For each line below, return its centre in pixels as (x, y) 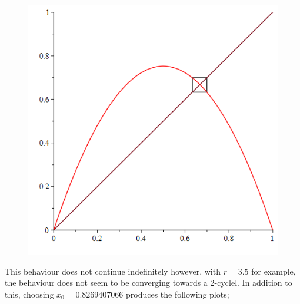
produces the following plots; (177, 294)
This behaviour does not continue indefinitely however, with (113, 271)
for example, (274, 271)
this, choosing (29, 294)
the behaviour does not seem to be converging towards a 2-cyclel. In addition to (149, 282)
